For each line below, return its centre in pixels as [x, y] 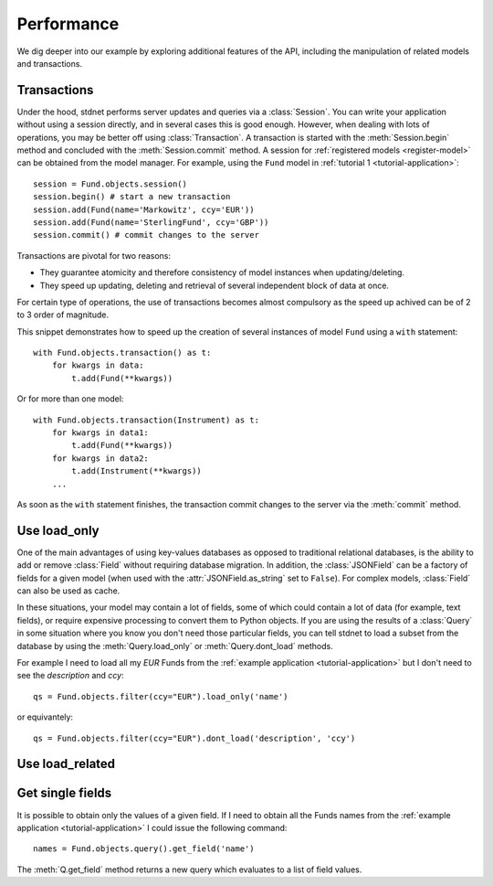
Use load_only [58, 530]
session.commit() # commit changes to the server [147, 235]
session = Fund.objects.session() [110, 184]
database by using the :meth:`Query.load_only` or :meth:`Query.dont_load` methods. [175, 646]
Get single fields [64, 793]
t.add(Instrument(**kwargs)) [137, 471]
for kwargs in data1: [100, 433]
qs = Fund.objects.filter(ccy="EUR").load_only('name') [161, 696]
